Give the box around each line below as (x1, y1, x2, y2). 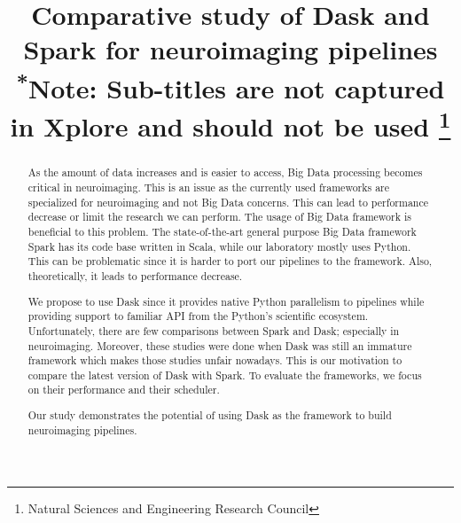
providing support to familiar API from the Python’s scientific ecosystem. (27, 308, 369, 324)
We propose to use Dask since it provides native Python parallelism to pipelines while (27, 293, 425, 308)
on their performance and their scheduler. (27, 382, 220, 397)
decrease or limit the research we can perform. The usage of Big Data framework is (27, 209, 411, 224)
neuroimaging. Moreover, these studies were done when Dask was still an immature (27, 338, 412, 353)
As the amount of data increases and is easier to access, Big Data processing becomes (27, 165, 423, 180)
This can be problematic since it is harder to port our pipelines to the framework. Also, (27, 254, 433, 269)
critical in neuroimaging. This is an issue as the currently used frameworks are (27, 180, 390, 195)
